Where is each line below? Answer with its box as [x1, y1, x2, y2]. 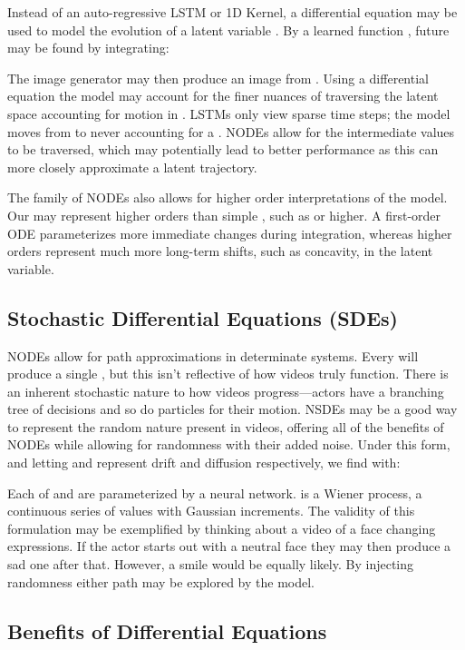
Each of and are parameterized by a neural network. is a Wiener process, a [7, 483, 422, 502]
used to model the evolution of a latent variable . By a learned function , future [7, 20, 450, 39]
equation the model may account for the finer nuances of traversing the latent [7, 86, 439, 105]
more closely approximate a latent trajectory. [7, 157, 257, 176]
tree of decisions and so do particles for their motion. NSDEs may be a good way [7, 399, 458, 419]
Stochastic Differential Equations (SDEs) [7, 303, 398, 331]
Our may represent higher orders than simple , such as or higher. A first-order [7, 205, 441, 224]
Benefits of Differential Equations [7, 616, 327, 645]
